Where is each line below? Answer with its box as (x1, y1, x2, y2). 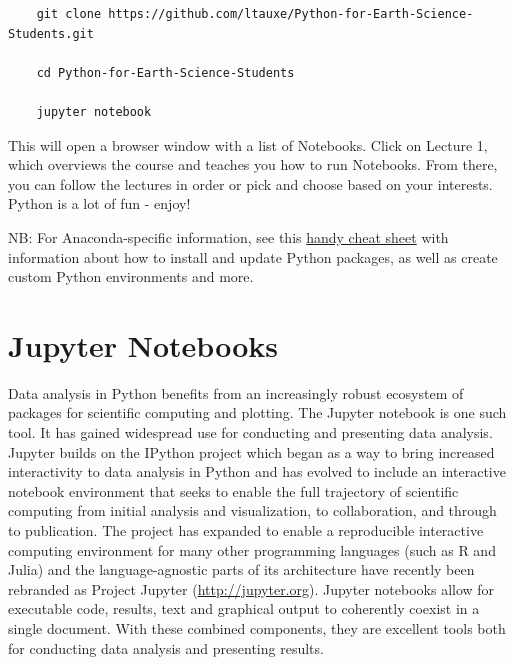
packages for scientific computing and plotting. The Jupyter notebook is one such (8, 402, 507, 423)
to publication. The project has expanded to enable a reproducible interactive (8, 520, 484, 540)
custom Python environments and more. (8, 266, 254, 287)
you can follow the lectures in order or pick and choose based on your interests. (8, 173, 493, 194)
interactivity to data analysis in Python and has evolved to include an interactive (8, 461, 506, 482)
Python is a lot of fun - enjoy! (8, 193, 191, 214)
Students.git (8, 26, 94, 41)
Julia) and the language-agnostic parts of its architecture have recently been (8, 559, 475, 580)
